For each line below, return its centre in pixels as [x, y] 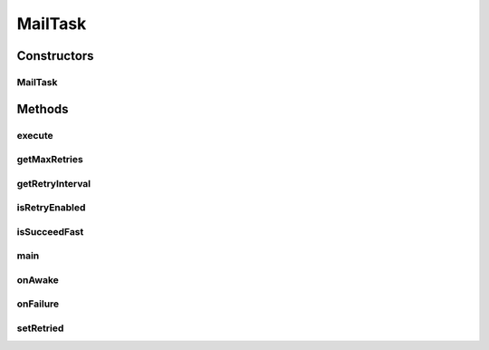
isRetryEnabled [51, 208]
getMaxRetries [50, 160]
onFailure [38, 304]
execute [35, 135]
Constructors [55, 56]
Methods [43, 109]
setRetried [40, 328]
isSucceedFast [50, 231]
